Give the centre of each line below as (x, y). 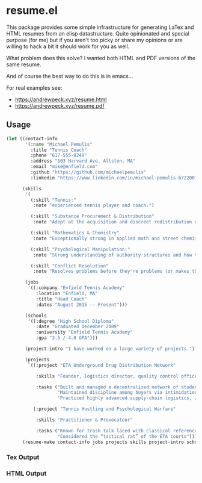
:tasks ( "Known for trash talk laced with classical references (118, 431)
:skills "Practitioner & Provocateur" (84, 420)
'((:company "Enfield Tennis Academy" (76, 288)
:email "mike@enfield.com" (64, 167)
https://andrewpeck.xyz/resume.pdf (60, 105)
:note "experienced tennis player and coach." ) (93, 205)
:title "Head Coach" (61, 299)
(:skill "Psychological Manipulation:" (80, 249)
